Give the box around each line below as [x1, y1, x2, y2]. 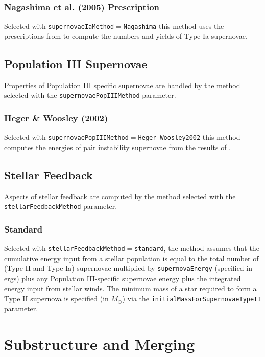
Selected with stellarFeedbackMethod [4, 243, 125, 254]
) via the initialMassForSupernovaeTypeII [122, 293, 261, 304]
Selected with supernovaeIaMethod [4, 20, 114, 31]
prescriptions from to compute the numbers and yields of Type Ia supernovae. [4, 30, 248, 41]
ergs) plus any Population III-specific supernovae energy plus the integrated [4, 272, 241, 283]
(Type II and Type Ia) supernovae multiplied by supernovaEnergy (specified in [4, 263, 252, 274]
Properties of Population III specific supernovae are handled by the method [4, 79, 240, 90]
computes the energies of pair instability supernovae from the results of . [4, 141, 231, 152]
